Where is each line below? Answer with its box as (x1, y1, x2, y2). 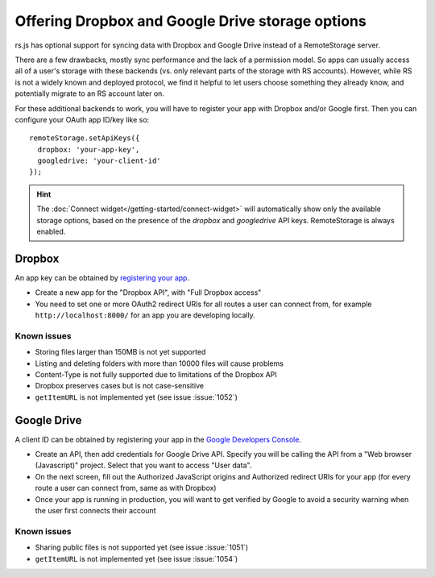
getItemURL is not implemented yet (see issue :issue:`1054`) (35, 554, 238, 563)
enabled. (36, 226, 66, 237)
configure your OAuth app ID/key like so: (14, 114, 150, 124)
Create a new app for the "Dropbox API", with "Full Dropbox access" (35, 288, 262, 297)
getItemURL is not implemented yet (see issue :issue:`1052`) (35, 392, 238, 402)
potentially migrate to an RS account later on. (14, 89, 165, 98)
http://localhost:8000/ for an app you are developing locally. (35, 310, 255, 320)
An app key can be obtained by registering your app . (14, 272, 189, 282)
